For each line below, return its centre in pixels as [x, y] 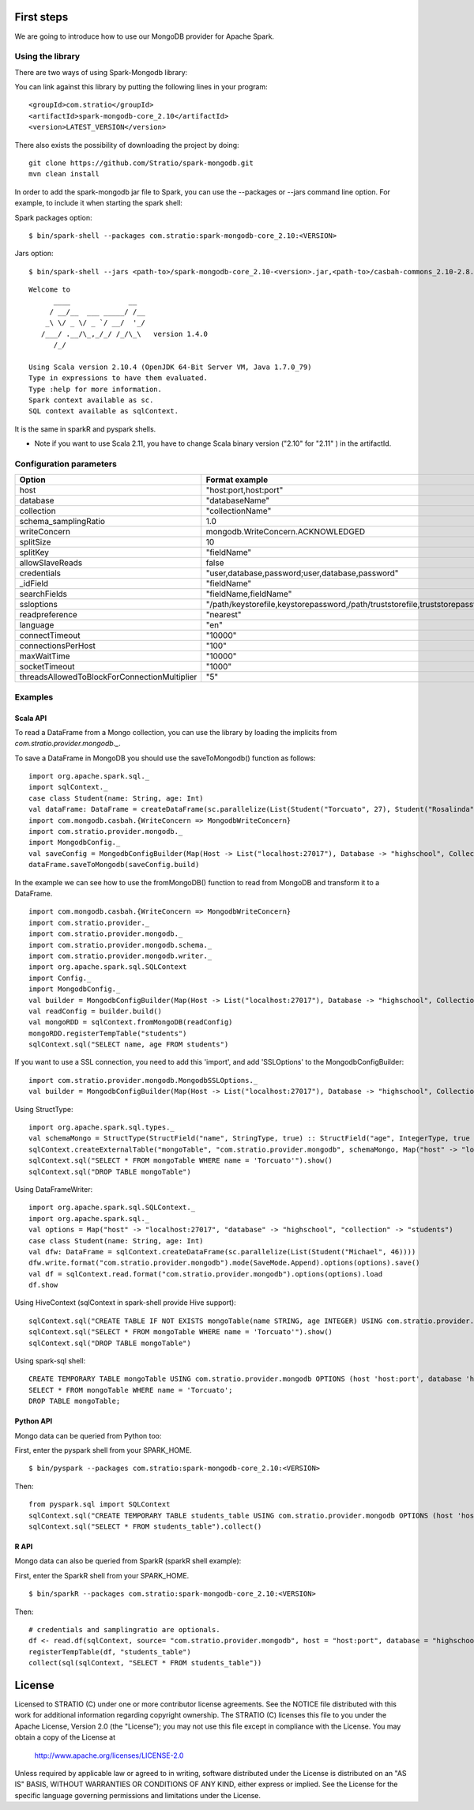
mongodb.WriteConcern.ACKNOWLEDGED [286, 532]
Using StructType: [44, 1109]
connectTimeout [50, 635]
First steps [41, 17]
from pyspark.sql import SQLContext [100, 1505]
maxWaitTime [45, 656]
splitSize [35, 542]
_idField [34, 583]
